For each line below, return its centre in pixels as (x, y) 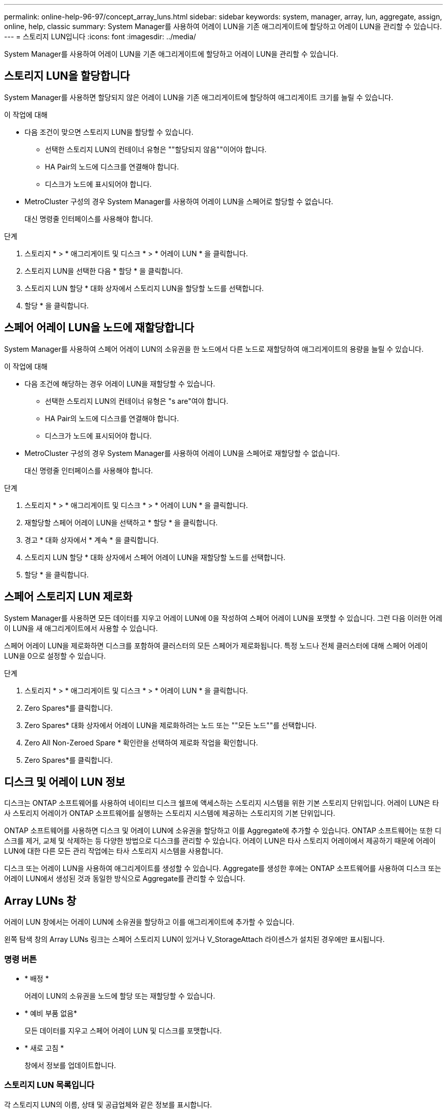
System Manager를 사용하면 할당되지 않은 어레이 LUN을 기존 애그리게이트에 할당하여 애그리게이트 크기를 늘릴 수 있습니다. (199, 97)
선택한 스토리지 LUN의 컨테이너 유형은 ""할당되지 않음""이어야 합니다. (156, 149)
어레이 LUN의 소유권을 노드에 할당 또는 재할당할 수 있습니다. (120, 996)
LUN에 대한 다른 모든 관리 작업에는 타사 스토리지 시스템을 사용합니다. (114, 851)
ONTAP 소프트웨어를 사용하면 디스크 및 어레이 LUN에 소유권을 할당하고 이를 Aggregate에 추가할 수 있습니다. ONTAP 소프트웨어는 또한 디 (223, 831)
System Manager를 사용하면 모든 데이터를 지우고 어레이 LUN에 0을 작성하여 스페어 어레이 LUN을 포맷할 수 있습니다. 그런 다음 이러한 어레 (223, 618)
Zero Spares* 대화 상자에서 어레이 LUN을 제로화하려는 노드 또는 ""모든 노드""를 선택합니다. (171, 725)
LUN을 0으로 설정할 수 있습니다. (55, 656)
